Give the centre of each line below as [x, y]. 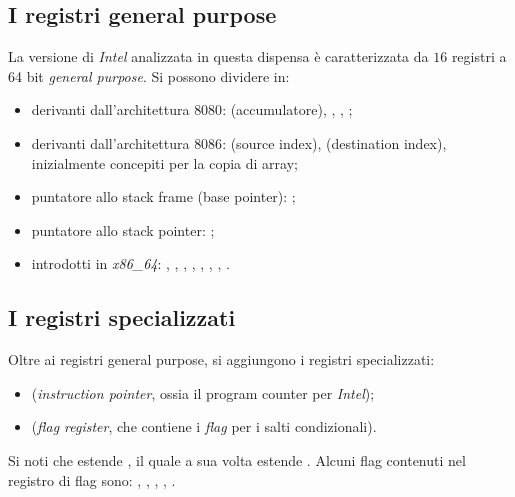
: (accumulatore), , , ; [287, 109]
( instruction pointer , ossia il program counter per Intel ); [203, 392]
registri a [479, 56]
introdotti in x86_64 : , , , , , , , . [130, 263]
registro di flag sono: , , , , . [92, 479]
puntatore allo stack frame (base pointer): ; [163, 196]
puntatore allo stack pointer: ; [123, 229]
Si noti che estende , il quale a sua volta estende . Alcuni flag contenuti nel [237, 459]
